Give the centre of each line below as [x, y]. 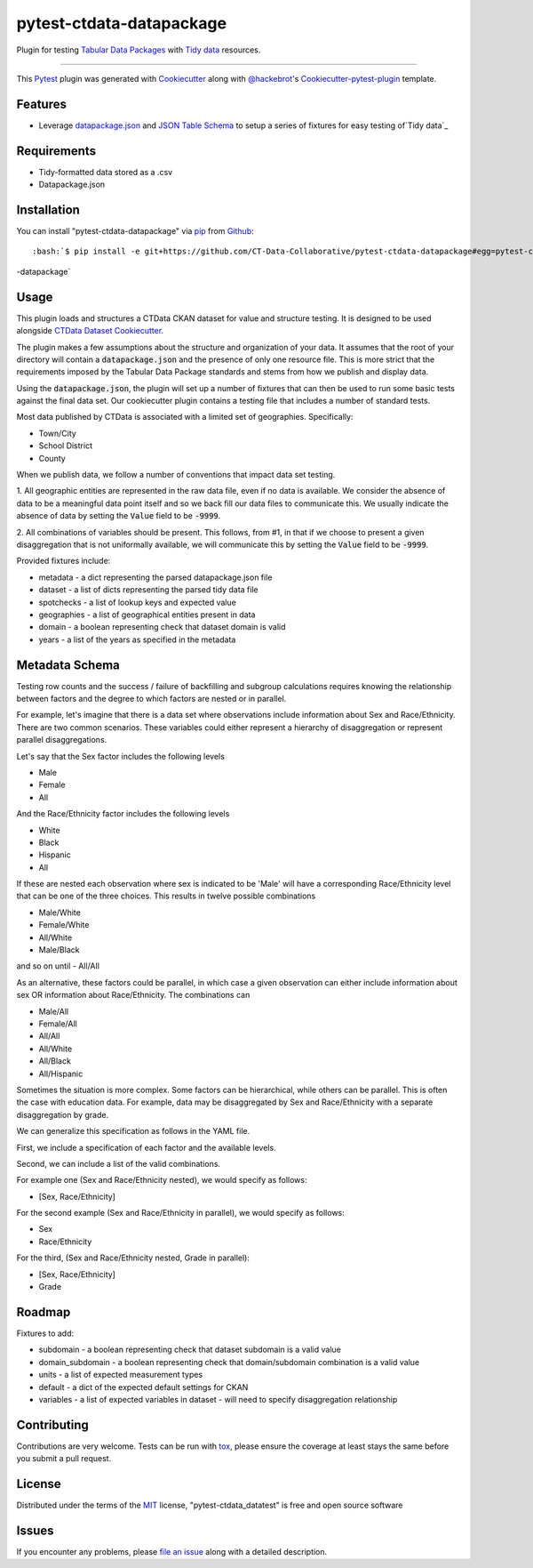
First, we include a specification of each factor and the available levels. [146, 1147]
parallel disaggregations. [62, 740]
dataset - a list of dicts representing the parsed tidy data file [148, 590]
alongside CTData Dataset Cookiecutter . [90, 331]
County [52, 458]
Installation [48, 209]
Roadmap [44, 1312]
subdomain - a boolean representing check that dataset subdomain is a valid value [190, 1350]
